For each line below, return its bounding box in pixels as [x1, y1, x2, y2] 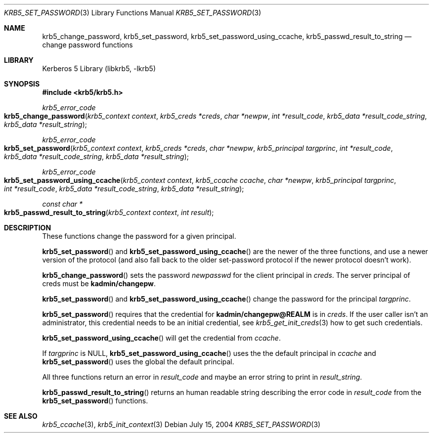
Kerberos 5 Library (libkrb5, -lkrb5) [42, 64, 156, 73]
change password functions [42, 41, 133, 49]
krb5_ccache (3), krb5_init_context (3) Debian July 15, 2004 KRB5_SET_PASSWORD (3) [42, 420, 321, 429]
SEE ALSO [4, 412, 38, 420]
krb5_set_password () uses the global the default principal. [42, 357, 234, 366]
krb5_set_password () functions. [42, 396, 148, 405]
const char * [42, 200, 83, 208]
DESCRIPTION [4, 223, 51, 232]
